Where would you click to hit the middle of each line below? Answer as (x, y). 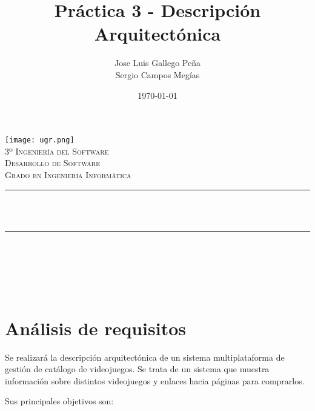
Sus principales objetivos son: (59, 401)
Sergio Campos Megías (157, 74)
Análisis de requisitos (96, 328)
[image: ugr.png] (40, 140)
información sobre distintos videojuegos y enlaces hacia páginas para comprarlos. (155, 380)
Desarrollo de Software (52, 163)
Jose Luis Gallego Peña (157, 63)
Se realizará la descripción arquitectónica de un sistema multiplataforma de (145, 357)
